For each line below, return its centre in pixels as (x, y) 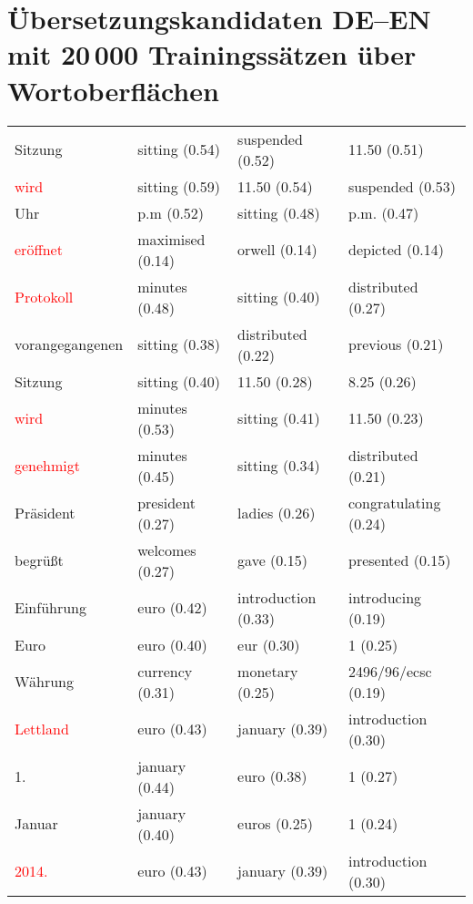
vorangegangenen (69, 344)
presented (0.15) (399, 560)
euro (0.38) (272, 776)
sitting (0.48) (279, 212)
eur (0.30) (269, 644)
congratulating (394, 502)
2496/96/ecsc (390, 671)
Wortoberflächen (113, 90)
